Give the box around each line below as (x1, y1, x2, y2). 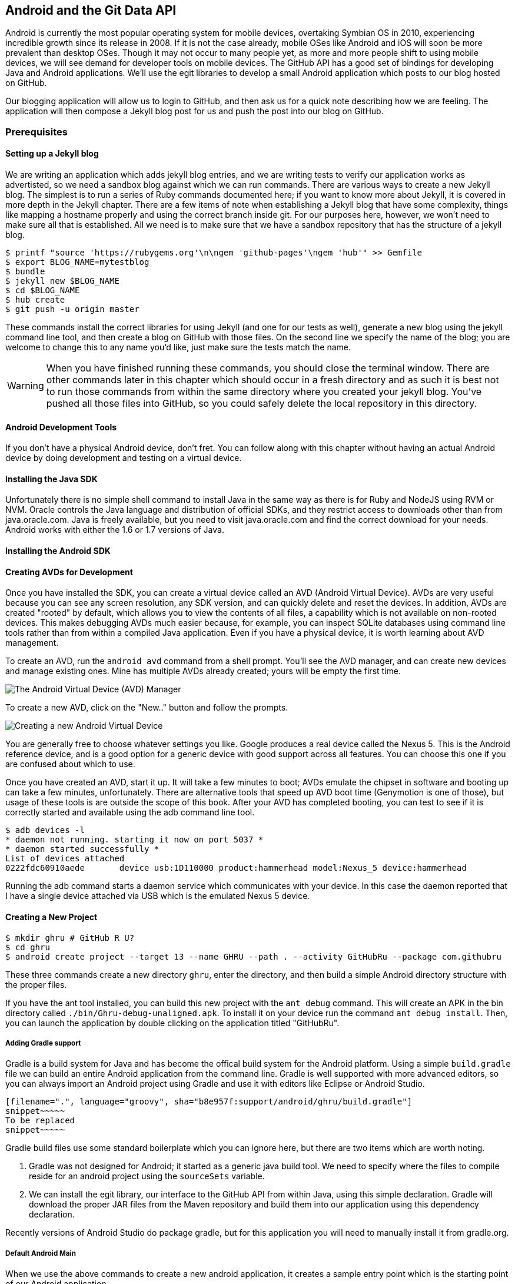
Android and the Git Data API (5, 3, 177, 18)
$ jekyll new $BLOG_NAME (5, 276, 119, 286)
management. (5, 638, 59, 648)
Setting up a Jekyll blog (5, 148, 99, 159)
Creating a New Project (5, 911, 98, 922)
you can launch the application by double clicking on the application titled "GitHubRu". (5, 1017, 340, 1028)
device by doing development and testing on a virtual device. (5, 453, 242, 463)
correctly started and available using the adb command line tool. (5, 807, 255, 818)
